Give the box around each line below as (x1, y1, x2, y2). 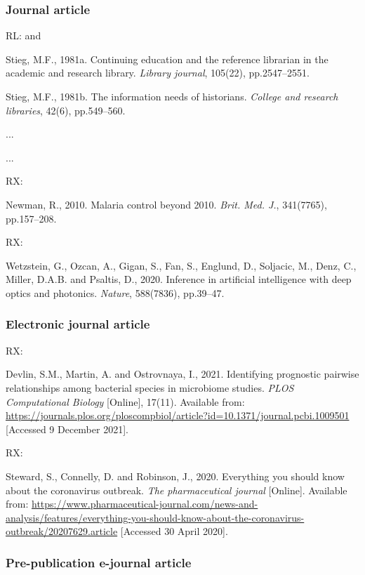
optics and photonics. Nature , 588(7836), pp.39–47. (6, 285, 225, 300)
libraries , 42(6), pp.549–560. (6, 103, 126, 117)
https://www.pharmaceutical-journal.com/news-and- (32, 496, 258, 511)
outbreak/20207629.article (6, 524, 118, 538)
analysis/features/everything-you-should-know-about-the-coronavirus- (6, 510, 305, 524)
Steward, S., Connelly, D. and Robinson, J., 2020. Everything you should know (6, 468, 345, 483)
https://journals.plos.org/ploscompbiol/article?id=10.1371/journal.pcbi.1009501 (6, 408, 350, 423)
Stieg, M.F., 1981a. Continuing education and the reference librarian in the (6, 51, 328, 66)
